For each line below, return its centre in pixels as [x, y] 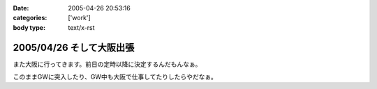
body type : [29, 27]
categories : [30, 18]
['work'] [79, 18]
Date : [21, 8]
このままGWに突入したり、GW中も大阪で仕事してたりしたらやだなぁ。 [115, 77]
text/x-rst [81, 27]
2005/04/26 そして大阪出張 [74, 48]
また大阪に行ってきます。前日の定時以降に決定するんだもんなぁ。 [107, 64]
